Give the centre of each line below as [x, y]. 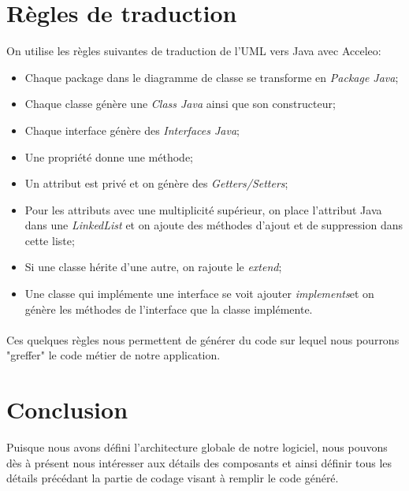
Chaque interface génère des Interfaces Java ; [132, 130]
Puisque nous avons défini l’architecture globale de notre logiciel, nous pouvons [197, 447]
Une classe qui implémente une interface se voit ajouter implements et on [199, 294]
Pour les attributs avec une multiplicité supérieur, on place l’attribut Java [203, 209]
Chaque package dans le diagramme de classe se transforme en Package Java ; [212, 77]
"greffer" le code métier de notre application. [113, 355]
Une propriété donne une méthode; [109, 156]
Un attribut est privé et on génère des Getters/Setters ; [156, 183]
